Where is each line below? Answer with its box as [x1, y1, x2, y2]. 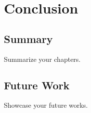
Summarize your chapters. [4, 54, 81, 64]
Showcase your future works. [4, 100, 88, 110]
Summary [4, 31, 53, 46]
